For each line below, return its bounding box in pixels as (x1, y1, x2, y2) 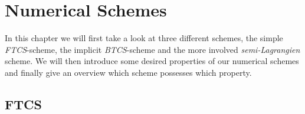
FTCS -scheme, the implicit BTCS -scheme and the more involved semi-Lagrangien (5, 43, 300, 55)
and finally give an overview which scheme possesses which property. (5, 66, 252, 78)
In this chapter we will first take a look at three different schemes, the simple (5, 32, 283, 44)
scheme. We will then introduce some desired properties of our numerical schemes (5, 55, 299, 67)
